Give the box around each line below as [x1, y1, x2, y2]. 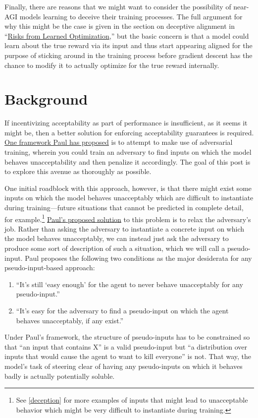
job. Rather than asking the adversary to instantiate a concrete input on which [4, 223, 244, 234]
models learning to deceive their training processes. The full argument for [19, 11, 243, 21]
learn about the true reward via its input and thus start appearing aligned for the [4, 40, 253, 51]
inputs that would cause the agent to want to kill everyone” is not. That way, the [4, 351, 252, 361]
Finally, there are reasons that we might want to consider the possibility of [4, 1, 231, 11]
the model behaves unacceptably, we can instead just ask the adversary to [4, 233, 229, 243]
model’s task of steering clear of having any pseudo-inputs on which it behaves [4, 361, 243, 371]
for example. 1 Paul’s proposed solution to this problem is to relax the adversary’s [4, 212, 251, 224]
